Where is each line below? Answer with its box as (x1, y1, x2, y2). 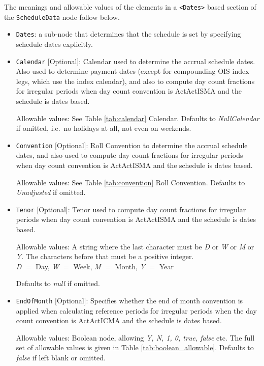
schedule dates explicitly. (16, 38, 93, 49)
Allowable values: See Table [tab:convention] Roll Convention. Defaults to (16, 177, 245, 187)
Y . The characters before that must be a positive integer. (16, 251, 194, 262)
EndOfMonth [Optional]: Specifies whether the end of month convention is (16, 295, 243, 306)
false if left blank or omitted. (16, 352, 106, 363)
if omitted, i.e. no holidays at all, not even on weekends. (16, 123, 191, 133)
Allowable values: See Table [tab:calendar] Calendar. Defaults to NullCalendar (16, 112, 259, 123)
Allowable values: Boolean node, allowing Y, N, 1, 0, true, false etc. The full (16, 332, 255, 343)
